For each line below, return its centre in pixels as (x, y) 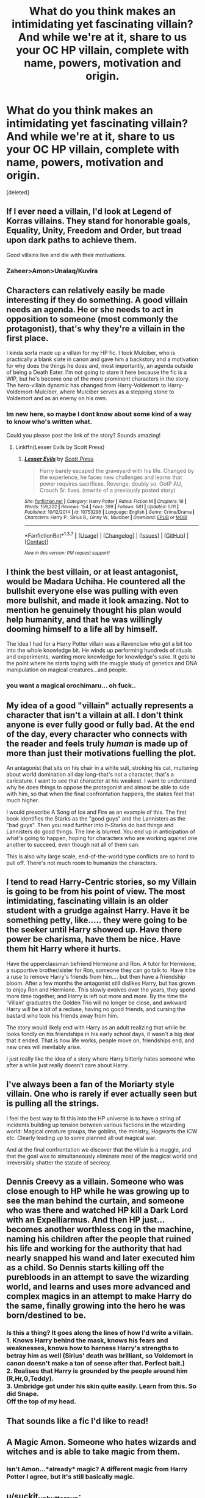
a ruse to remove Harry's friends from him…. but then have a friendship (96, 976)
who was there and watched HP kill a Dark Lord (97, 1210)
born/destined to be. (46, 1315)
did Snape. (23, 1394)
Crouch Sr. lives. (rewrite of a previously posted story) (107, 490)
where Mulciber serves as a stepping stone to (117, 392)
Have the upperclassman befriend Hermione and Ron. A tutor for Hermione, (101, 963)
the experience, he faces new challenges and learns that (111, 477)
